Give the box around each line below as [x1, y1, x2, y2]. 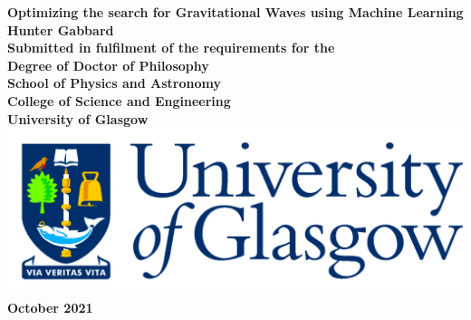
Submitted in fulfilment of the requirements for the [7, 38, 335, 57]
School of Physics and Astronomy [7, 73, 221, 92]
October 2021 [7, 297, 93, 316]
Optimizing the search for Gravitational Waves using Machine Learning [7, 3, 464, 21]
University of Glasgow [7, 109, 149, 128]
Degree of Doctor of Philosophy [7, 55, 209, 74]
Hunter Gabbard [7, 20, 114, 39]
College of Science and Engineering [7, 91, 231, 110]
